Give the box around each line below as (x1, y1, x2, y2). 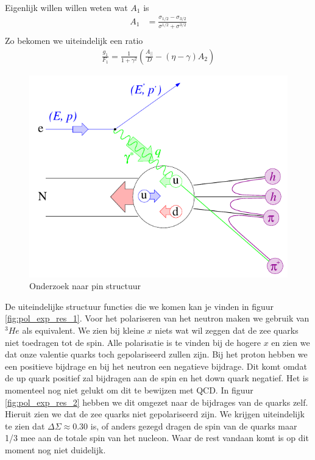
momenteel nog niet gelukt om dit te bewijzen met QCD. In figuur (5, 383, 253, 396)
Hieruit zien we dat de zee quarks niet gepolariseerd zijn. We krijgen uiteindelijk (5, 408, 305, 420)
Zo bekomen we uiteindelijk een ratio (5, 34, 143, 46)
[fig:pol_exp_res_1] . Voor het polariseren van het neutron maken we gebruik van (5, 312, 310, 325)
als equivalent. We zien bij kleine (22, 323, 144, 336)
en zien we (271, 336, 310, 348)
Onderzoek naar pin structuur (29, 279, 141, 292)
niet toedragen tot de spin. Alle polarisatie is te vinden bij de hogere (5, 336, 261, 348)
